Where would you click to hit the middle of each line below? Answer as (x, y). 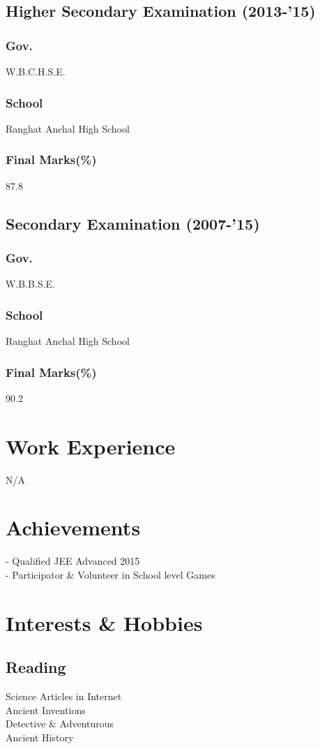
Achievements (73, 527)
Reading (36, 667)
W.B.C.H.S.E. (36, 71)
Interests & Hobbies (104, 622)
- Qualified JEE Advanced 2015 (73, 561)
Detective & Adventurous (60, 724)
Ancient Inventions (46, 710)
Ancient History (40, 737)
